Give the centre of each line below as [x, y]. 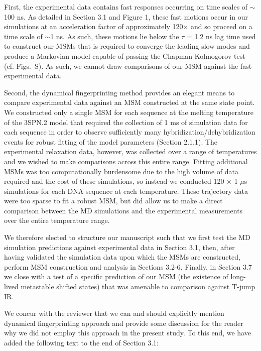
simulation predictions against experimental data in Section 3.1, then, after [119, 247]
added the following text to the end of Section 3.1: [82, 342]
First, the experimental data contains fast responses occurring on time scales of [126, 7]
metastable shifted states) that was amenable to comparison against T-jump [138, 286]
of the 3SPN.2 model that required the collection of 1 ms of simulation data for [126, 122]
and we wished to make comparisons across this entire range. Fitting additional [126, 161]
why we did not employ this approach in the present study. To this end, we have [127, 333]
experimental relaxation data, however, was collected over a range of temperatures [130, 151]
